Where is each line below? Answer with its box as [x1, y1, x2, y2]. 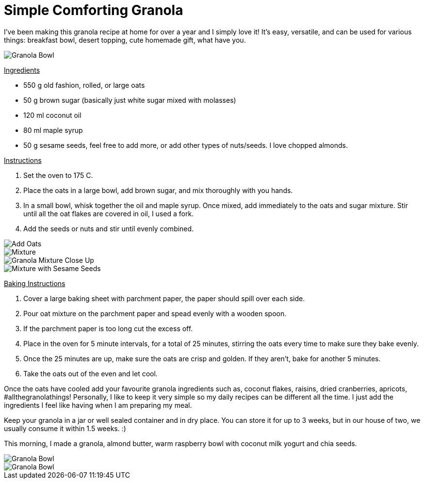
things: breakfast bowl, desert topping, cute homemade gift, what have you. [4, 35, 246, 44]
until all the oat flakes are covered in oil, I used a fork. [23, 209, 194, 218]
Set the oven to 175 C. [23, 171, 93, 179]
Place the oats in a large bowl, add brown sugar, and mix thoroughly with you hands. [23, 186, 293, 194]
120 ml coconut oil [23, 111, 82, 119]
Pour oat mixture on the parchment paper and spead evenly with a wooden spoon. [23, 309, 287, 318]
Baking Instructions [4, 279, 65, 288]
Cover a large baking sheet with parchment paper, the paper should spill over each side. [23, 294, 305, 303]
